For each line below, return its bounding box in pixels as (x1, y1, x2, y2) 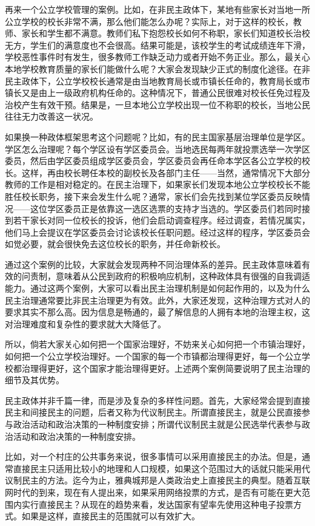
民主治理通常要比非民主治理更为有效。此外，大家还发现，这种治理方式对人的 (5, 293, 310, 306)
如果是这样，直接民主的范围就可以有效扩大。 (21, 510, 200, 522)
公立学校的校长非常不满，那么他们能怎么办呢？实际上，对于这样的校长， (5, 15, 293, 27)
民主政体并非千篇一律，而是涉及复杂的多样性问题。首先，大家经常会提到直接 (5, 394, 310, 406)
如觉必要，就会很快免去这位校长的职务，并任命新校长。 (5, 237, 225, 250)
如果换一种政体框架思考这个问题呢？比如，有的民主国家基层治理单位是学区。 (5, 130, 310, 143)
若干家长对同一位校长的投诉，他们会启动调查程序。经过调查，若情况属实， (13, 214, 310, 227)
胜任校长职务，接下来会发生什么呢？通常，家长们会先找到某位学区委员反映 (5, 190, 302, 202)
